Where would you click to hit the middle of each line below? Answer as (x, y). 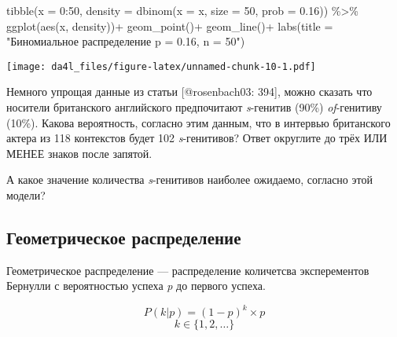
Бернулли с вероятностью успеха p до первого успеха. (136, 286)
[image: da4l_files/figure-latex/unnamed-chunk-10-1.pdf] (161, 66)
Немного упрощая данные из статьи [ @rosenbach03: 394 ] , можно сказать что (189, 92)
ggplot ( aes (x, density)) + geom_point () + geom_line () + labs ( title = (170, 26)
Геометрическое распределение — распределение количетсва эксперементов (188, 270)
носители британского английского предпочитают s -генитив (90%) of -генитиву (194, 107)
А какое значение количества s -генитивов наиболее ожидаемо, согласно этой (189, 179)
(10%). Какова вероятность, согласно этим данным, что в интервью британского (198, 122)
